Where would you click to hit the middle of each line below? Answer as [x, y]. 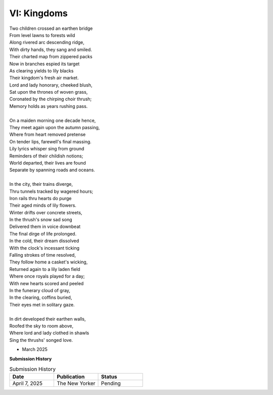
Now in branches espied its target [44, 64]
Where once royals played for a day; [47, 276]
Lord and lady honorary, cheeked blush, [51, 85]
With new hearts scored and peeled [47, 283]
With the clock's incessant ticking [44, 248]
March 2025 [35, 349]
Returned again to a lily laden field [45, 269]
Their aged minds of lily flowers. [43, 206]
